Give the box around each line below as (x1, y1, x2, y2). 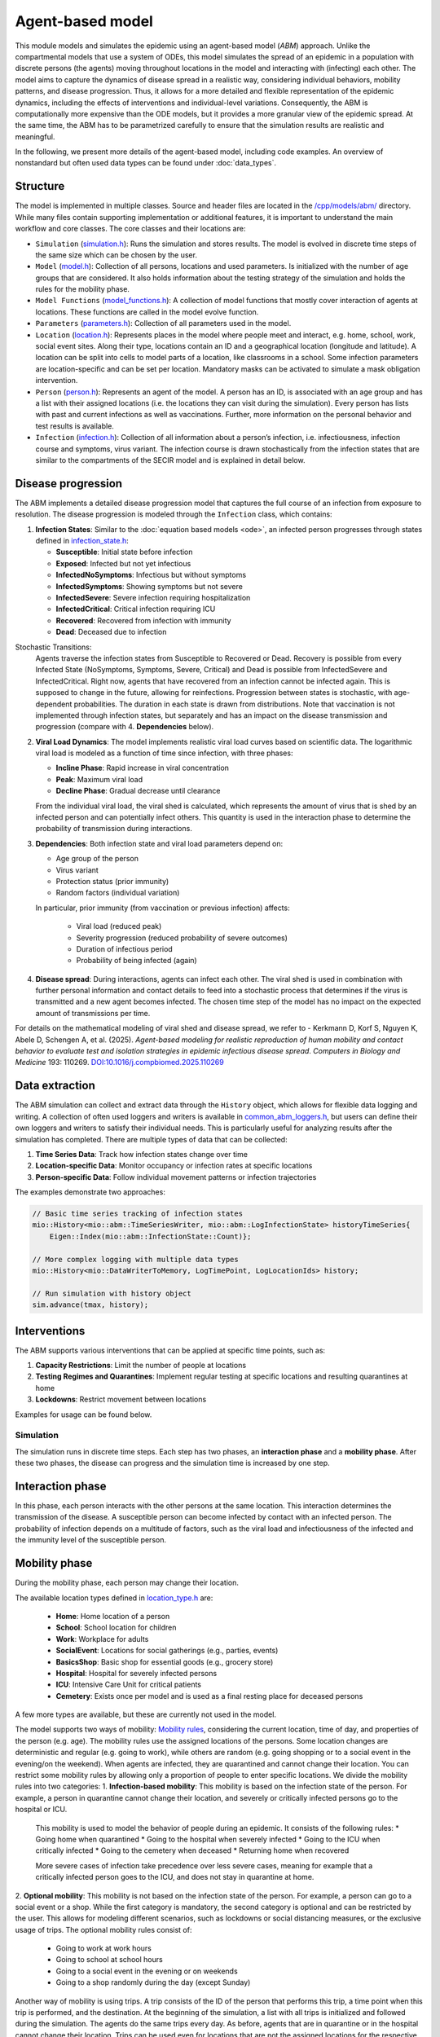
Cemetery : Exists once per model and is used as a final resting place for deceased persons (55, 1691, 363, 1700)
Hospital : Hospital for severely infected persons (55, 1668, 218, 1678)
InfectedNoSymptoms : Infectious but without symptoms (55, 570, 247, 580)
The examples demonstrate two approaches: (15, 1187, 166, 1197)
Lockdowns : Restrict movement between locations (35, 1394, 207, 1405)
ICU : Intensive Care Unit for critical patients (55, 1679, 201, 1690)
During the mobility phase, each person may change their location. (15, 1577, 240, 1588)
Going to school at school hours (55, 1955, 163, 1964)
